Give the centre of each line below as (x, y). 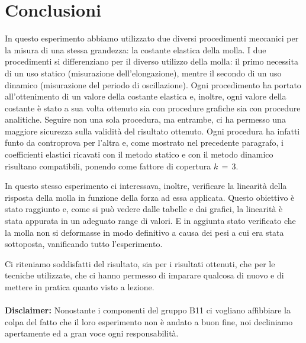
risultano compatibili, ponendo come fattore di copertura (108, 166)
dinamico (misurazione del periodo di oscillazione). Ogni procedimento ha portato (153, 84)
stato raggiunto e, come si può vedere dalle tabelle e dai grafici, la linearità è (144, 209)
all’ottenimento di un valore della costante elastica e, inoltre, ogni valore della (146, 96)
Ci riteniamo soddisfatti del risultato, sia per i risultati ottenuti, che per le (140, 263)
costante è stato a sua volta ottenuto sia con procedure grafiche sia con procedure (153, 108)
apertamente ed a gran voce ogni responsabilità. (92, 333)
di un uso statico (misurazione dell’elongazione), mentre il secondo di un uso (143, 73)
